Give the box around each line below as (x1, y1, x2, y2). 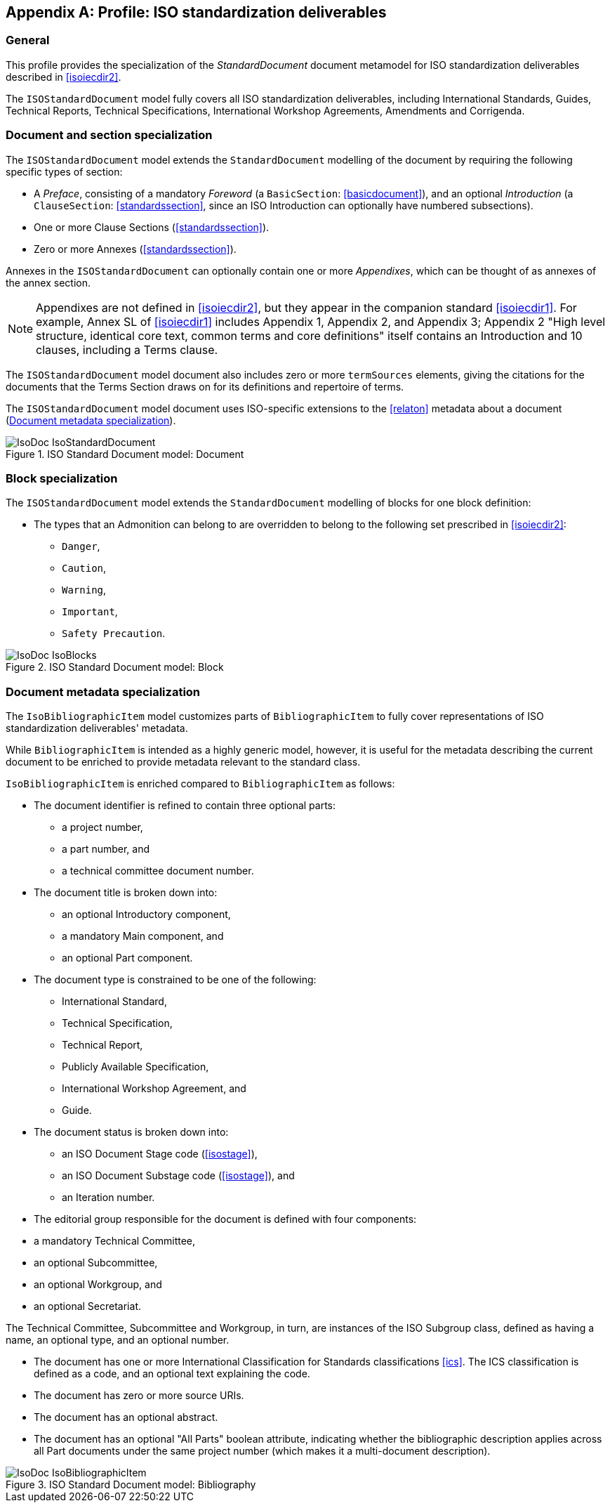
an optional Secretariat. (34, 1300, 141, 1313)
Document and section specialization (6, 128, 213, 143)
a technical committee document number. (62, 865, 254, 877)
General (6, 33, 50, 48)
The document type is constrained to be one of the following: (34, 973, 317, 986)
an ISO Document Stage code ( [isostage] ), (62, 1148, 258, 1160)
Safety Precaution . (62, 627, 166, 640)
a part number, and (62, 843, 150, 855)
